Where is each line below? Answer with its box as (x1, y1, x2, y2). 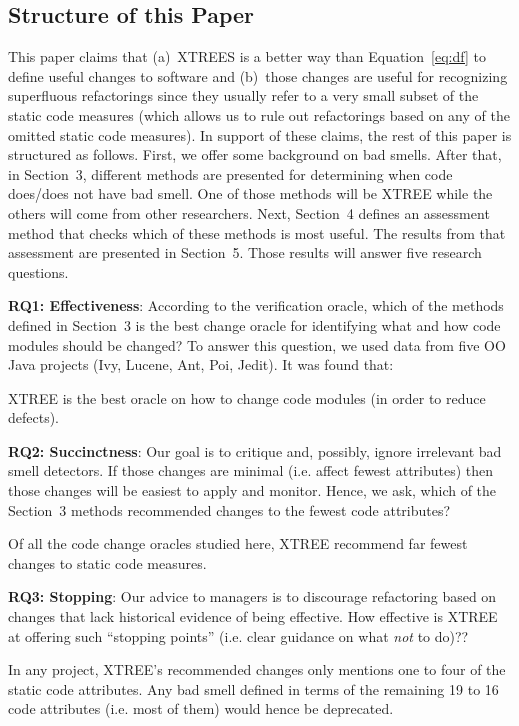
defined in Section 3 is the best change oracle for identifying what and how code (8, 314, 501, 335)
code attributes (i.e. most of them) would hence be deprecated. (8, 698, 394, 719)
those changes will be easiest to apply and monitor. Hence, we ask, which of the (8, 480, 497, 501)
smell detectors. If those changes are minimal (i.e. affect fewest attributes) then (8, 460, 494, 481)
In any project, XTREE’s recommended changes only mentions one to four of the (8, 659, 506, 680)
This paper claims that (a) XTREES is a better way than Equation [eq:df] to (8, 46, 486, 67)
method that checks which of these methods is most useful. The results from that (8, 222, 506, 243)
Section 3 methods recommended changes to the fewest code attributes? (8, 499, 451, 520)
